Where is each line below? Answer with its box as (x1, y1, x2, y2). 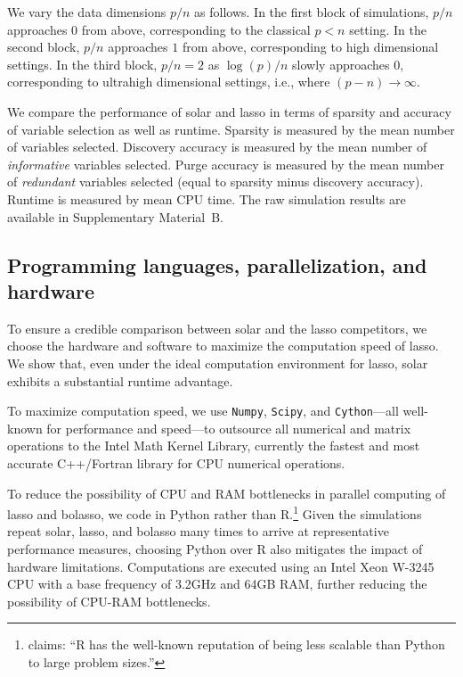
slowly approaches (292, 54, 390, 73)
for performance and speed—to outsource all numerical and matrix (46, 418, 411, 437)
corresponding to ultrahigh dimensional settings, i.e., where (7, 72, 330, 91)
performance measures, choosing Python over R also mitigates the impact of (7, 539, 423, 557)
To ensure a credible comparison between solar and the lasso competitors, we (7, 318, 427, 337)
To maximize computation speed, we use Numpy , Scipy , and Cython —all (7, 401, 399, 420)
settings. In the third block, (7, 54, 158, 73)
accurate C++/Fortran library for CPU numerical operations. (7, 453, 345, 472)
